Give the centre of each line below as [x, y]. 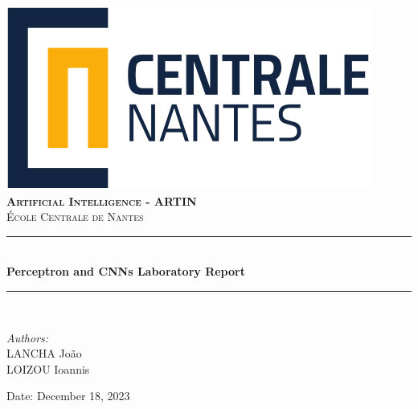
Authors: [28, 337]
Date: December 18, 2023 [68, 396]
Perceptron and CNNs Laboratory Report [126, 271]
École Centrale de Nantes [75, 217]
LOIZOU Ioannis [48, 368]
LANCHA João [44, 353]
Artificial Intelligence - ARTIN [102, 200]
